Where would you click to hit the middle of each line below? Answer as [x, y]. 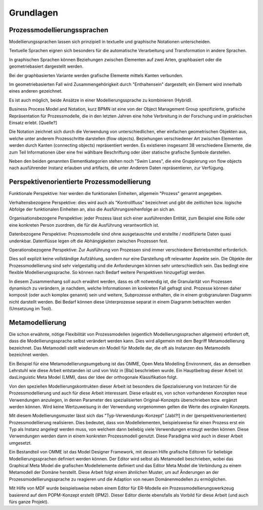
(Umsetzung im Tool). [31, 309]
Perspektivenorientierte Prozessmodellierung [80, 182]
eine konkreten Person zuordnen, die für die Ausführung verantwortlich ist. [84, 225]
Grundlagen [34, 13]
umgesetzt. [20, 443]
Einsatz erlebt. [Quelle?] [33, 122]
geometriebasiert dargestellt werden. [46, 66]
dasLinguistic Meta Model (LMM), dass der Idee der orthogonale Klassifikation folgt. [93, 377]
